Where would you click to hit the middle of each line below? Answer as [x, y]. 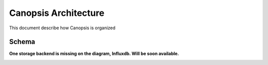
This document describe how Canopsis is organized [62, 28]
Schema [22, 42]
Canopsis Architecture [57, 13]
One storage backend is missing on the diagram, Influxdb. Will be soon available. [94, 54]
